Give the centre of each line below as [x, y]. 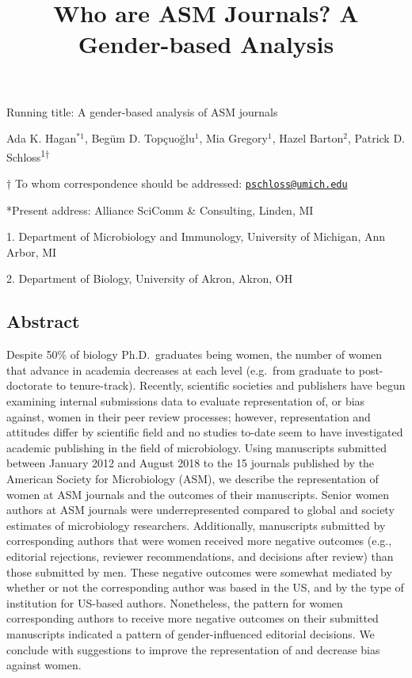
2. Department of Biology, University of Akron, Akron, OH [150, 278]
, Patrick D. [376, 138]
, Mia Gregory [233, 138]
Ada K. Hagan [42, 138]
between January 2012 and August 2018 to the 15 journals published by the [191, 463]
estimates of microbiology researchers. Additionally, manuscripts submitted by [196, 525]
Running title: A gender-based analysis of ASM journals [142, 111]
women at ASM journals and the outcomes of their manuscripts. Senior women [198, 494]
